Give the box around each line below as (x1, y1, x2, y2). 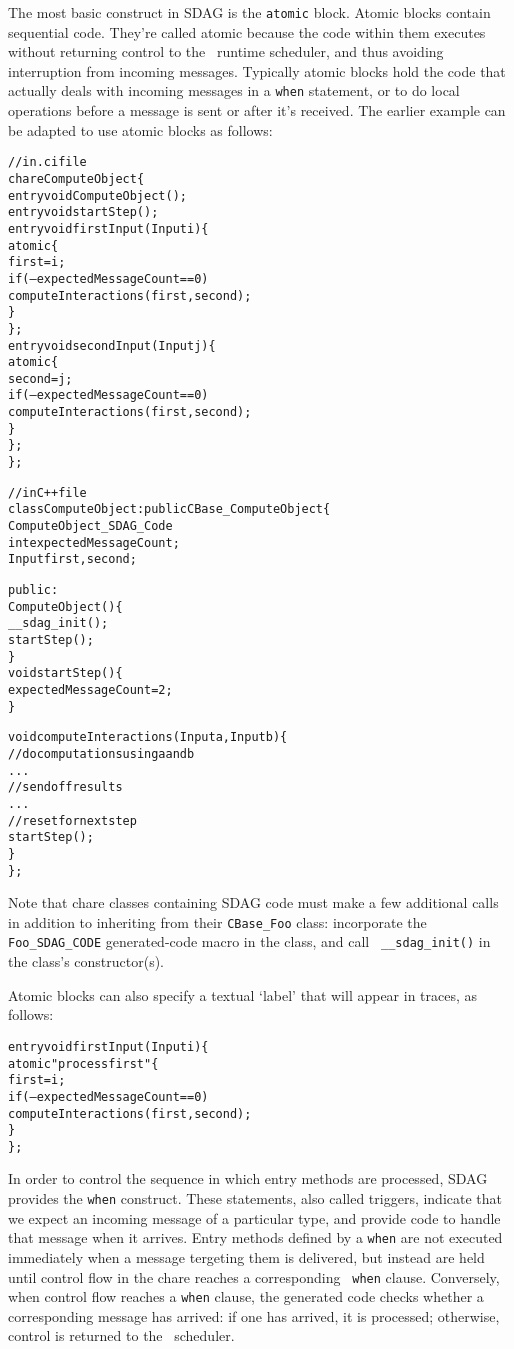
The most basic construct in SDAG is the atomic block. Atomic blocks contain (8, 2, 491, 22)
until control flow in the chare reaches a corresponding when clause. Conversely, (8, 1266, 500, 1287)
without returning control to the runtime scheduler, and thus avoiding (8, 41, 444, 62)
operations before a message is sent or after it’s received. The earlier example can (8, 100, 506, 121)
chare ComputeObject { (8, 171, 145, 186)
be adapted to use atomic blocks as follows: (8, 119, 273, 140)
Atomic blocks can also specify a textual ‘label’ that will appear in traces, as (8, 984, 478, 1005)
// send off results (8, 780, 123, 795)
